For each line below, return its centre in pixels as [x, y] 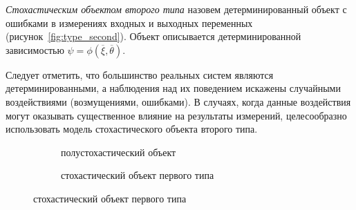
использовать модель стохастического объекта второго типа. [132, 129]
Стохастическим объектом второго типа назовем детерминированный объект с [176, 9]
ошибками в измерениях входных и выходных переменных [129, 22]
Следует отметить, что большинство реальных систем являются [140, 74]
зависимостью [35, 49]
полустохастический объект [119, 152]
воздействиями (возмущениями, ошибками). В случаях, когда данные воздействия [178, 101]
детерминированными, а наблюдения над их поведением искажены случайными [173, 88]
